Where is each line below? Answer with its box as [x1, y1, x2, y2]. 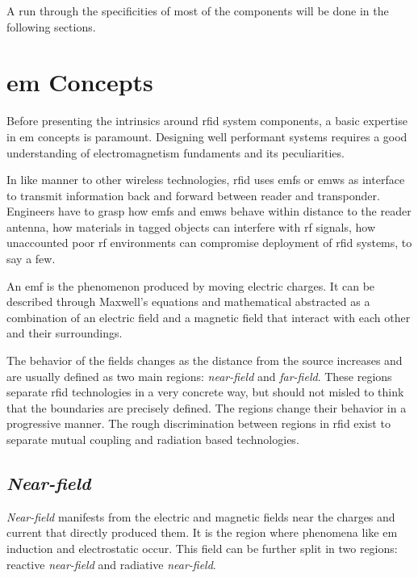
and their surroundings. [6, 325, 123, 341]
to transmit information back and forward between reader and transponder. [6, 186, 380, 203]
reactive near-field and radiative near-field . [6, 555, 216, 572]
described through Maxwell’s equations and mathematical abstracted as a [6, 293, 370, 310]
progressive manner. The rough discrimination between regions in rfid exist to [6, 415, 391, 432]
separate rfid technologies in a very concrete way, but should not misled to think [6, 383, 404, 400]
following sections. [6, 18, 96, 35]
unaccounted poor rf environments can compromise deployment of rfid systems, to [6, 234, 412, 251]
